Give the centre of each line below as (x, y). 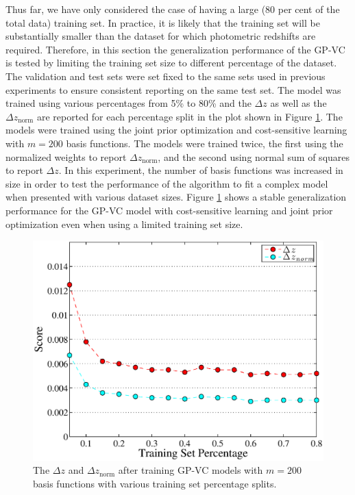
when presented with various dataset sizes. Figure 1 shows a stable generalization (176, 197)
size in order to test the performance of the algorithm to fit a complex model (167, 183)
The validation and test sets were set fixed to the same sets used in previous (166, 76)
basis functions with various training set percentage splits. (155, 483)
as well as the (298, 103)
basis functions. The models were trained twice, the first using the (205, 143)
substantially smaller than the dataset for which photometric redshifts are (161, 36)
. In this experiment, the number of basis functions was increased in (201, 170)
